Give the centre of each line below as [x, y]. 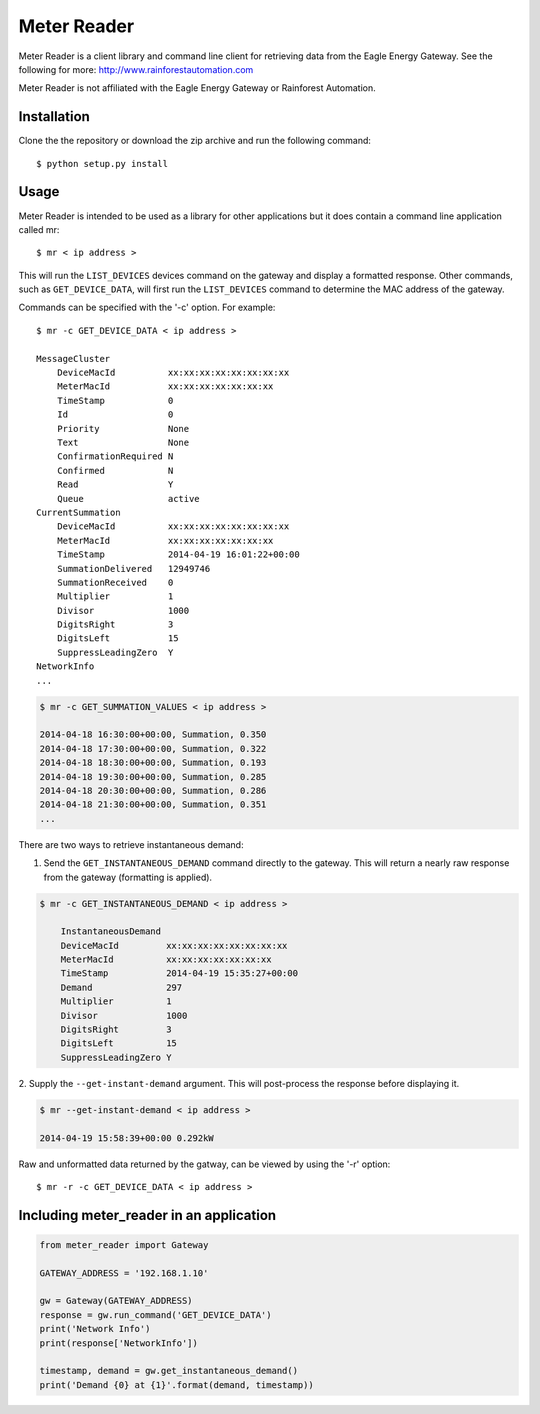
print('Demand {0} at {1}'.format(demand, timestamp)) [176, 1384]
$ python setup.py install [102, 163]
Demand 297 [121, 987]
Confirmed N [115, 470]
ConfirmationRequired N [115, 456]
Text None [123, 442]
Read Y [115, 484]
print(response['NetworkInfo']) [119, 1343]
